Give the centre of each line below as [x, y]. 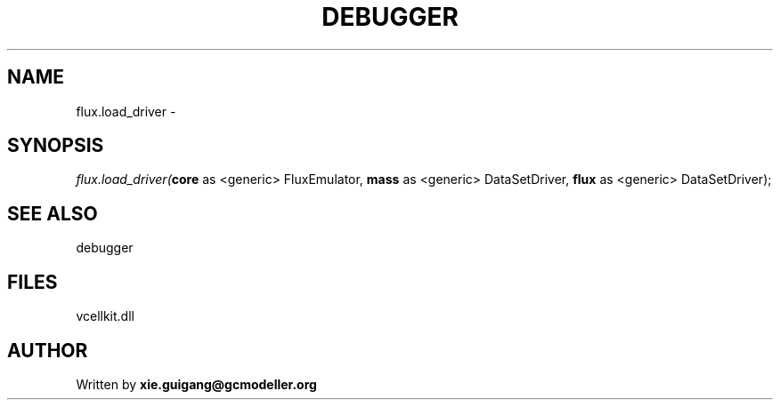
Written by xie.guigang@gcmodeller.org [196, 384]
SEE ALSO [53, 213]
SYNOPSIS [56, 146]
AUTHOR [48, 350]
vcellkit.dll [105, 316]
